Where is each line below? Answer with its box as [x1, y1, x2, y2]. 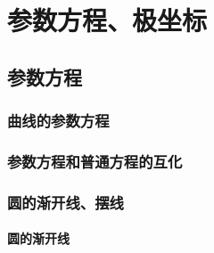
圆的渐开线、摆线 [7, 191, 124, 213]
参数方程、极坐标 [7, 2, 208, 38]
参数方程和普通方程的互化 [7, 150, 183, 172]
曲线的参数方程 [7, 110, 110, 132]
